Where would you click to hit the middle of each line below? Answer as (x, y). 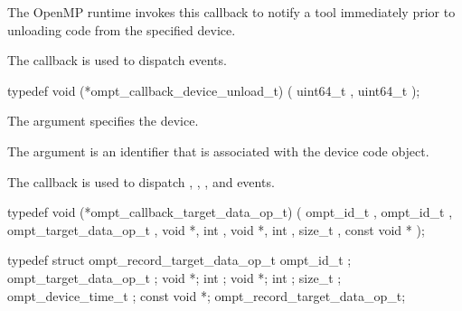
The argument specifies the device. (103, 121)
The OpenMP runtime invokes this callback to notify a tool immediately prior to (231, 12)
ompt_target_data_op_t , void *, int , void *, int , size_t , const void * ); (216, 229)
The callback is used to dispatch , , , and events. (141, 181)
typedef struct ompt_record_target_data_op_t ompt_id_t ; (179, 260)
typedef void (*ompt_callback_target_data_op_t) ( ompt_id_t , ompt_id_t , (230, 212)
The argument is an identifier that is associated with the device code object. (218, 151)
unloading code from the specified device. (122, 29)
